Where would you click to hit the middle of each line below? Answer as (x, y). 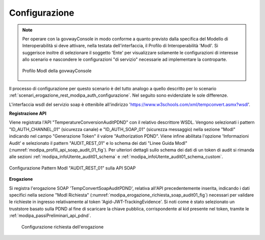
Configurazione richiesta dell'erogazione (63, 227)
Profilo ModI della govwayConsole (57, 71)
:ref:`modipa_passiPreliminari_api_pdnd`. (50, 215)
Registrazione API (28, 113)
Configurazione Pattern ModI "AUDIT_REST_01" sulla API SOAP (72, 168)
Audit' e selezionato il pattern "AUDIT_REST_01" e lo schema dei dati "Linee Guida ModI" (98, 143)
